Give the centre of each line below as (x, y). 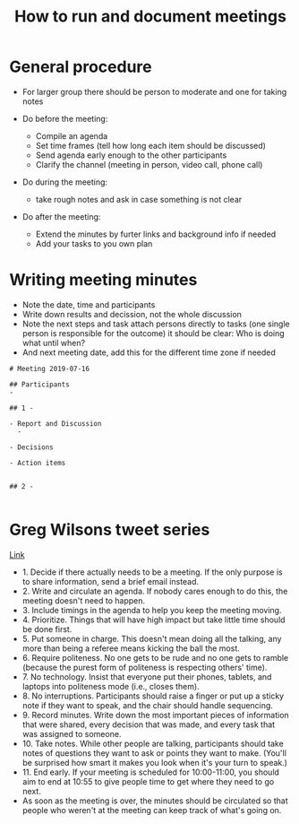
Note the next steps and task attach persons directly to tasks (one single (156, 324)
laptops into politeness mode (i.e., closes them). (111, 686)
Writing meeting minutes (103, 280)
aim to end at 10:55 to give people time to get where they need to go (148, 781)
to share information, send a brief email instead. (111, 581)
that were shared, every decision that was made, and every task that (149, 724)
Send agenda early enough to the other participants (131, 155)
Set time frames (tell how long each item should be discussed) (151, 145)
